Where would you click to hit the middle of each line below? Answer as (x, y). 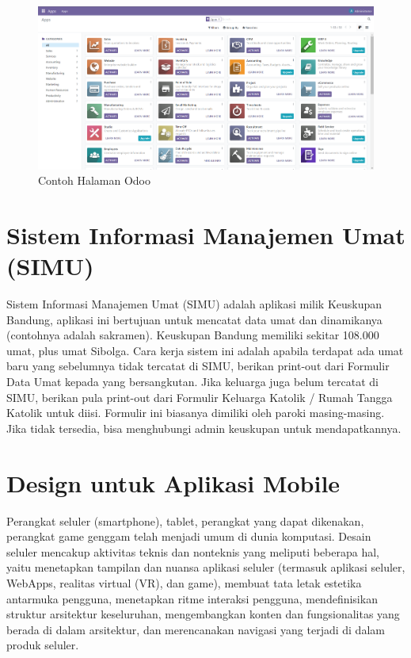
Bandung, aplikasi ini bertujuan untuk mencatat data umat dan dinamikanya (194, 319)
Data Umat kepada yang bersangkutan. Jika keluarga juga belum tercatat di (193, 382)
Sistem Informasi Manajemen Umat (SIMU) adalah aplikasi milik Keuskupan (194, 304)
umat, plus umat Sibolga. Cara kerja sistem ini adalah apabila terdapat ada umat (205, 350)
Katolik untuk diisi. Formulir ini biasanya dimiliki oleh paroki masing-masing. (196, 413)
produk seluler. (43, 645)
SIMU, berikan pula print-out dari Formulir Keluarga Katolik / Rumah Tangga (200, 397)
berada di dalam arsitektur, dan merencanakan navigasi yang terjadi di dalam (196, 629)
